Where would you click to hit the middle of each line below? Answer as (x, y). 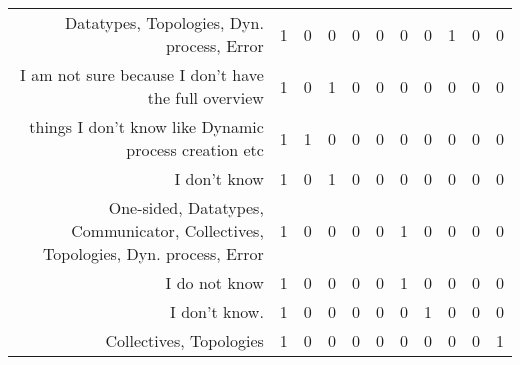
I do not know (214, 282)
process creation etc (195, 149)
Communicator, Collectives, (167, 230)
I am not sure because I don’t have (142, 74)
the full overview (205, 97)
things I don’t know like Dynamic (146, 126)
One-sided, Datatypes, (186, 207)
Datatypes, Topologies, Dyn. (164, 22)
